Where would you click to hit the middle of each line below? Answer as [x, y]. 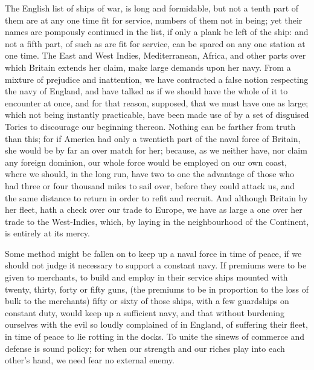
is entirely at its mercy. [47, 233]
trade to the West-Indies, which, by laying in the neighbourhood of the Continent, [157, 221]
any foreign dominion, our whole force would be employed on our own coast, [146, 162]
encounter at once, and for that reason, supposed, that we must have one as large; [157, 102]
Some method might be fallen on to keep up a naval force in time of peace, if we [153, 253]
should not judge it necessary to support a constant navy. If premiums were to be [156, 265]
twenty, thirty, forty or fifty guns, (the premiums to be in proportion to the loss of [157, 289]
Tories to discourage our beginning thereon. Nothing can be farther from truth [150, 126]
